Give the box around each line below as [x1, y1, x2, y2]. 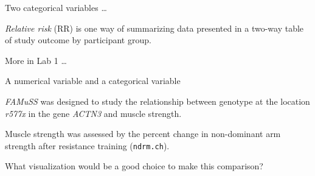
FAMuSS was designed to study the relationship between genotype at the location [5, 94, 310, 107]
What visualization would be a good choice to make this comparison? [5, 160, 263, 172]
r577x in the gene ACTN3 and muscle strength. [5, 107, 182, 119]
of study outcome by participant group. [5, 33, 151, 46]
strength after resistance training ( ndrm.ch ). [5, 139, 170, 152]
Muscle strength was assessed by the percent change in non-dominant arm [5, 127, 281, 140]
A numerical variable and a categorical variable [5, 74, 181, 87]
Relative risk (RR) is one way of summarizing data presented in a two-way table [5, 21, 304, 34]
